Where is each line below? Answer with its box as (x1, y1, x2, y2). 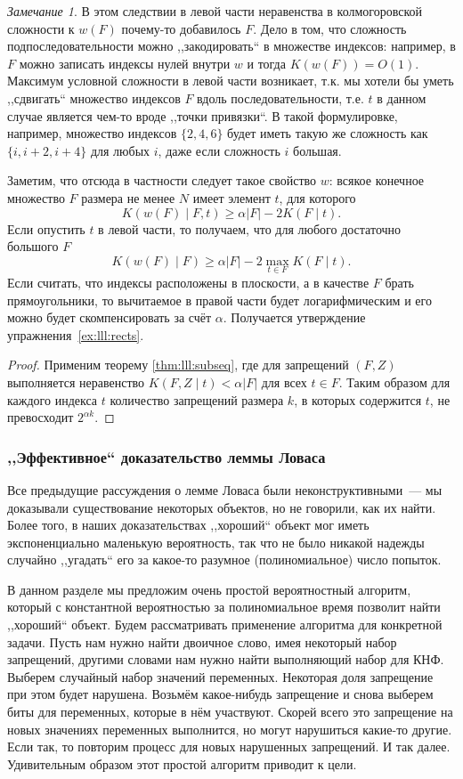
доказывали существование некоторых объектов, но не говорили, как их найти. (7, 498, 436, 516)
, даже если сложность (158, 141, 280, 159)
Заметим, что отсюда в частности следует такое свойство (7, 171, 317, 190)
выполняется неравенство (7, 372, 145, 391)
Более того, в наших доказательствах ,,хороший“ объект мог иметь (7, 515, 370, 534)
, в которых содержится (294, 390, 422, 409)
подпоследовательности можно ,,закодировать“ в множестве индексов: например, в (7, 37, 456, 55)
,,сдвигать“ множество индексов (7, 88, 181, 107)
